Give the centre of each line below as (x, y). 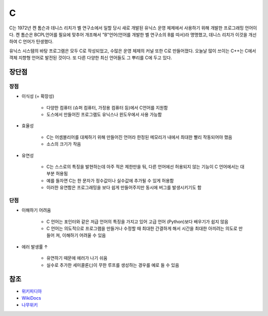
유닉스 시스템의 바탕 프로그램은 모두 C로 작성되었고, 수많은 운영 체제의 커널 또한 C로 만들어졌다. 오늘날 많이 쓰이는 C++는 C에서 (133, 51)
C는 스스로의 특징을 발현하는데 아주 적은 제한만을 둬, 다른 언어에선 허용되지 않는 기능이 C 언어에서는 (143, 167)
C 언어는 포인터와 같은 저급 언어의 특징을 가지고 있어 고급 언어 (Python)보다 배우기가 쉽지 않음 (137, 222)
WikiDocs (32, 298)
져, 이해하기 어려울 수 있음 (81, 236)
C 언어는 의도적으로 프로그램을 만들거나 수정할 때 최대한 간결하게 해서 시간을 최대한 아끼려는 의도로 (142, 229)
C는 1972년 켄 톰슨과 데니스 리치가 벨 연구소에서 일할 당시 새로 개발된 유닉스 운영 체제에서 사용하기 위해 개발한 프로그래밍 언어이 (133, 28)
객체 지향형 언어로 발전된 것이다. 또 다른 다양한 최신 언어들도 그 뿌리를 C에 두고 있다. (91, 58)
